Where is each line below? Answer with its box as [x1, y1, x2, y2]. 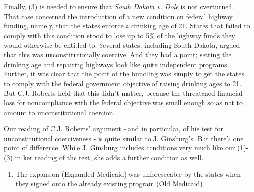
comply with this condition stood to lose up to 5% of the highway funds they [4, 30, 235, 40]
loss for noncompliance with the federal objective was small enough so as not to [4, 97, 243, 107]
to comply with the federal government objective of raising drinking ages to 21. [4, 78, 242, 88]
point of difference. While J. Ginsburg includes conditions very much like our [4, 143, 235, 153]
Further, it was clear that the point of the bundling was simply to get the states [4, 69, 244, 79]
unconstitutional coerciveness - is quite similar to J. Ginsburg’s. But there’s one [4, 133, 244, 143]
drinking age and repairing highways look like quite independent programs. [4, 59, 229, 69]
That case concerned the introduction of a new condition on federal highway [4, 11, 233, 21]
